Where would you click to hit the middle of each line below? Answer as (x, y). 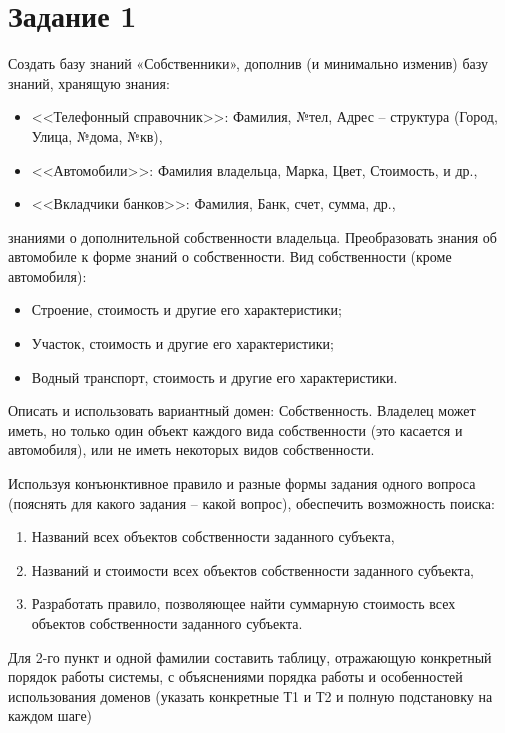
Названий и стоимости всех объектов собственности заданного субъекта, (253, 569)
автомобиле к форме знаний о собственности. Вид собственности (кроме (230, 256)
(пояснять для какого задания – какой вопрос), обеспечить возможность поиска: (251, 502)
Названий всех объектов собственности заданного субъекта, (213, 536)
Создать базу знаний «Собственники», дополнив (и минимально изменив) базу (248, 63)
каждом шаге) (50, 715)
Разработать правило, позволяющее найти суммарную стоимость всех (243, 603)
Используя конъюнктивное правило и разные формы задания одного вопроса (242, 483)
